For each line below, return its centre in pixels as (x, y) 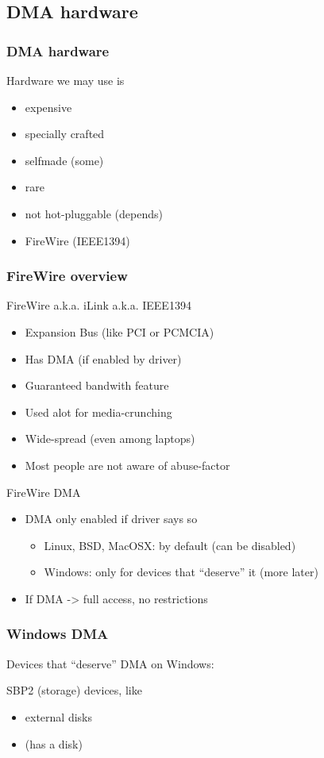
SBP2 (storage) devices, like (74, 690)
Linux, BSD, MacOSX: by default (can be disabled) (170, 545)
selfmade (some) (64, 160)
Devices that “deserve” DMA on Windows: (110, 663)
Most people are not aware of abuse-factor (127, 465)
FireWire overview (67, 276)
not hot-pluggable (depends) (94, 213)
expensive (48, 107)
